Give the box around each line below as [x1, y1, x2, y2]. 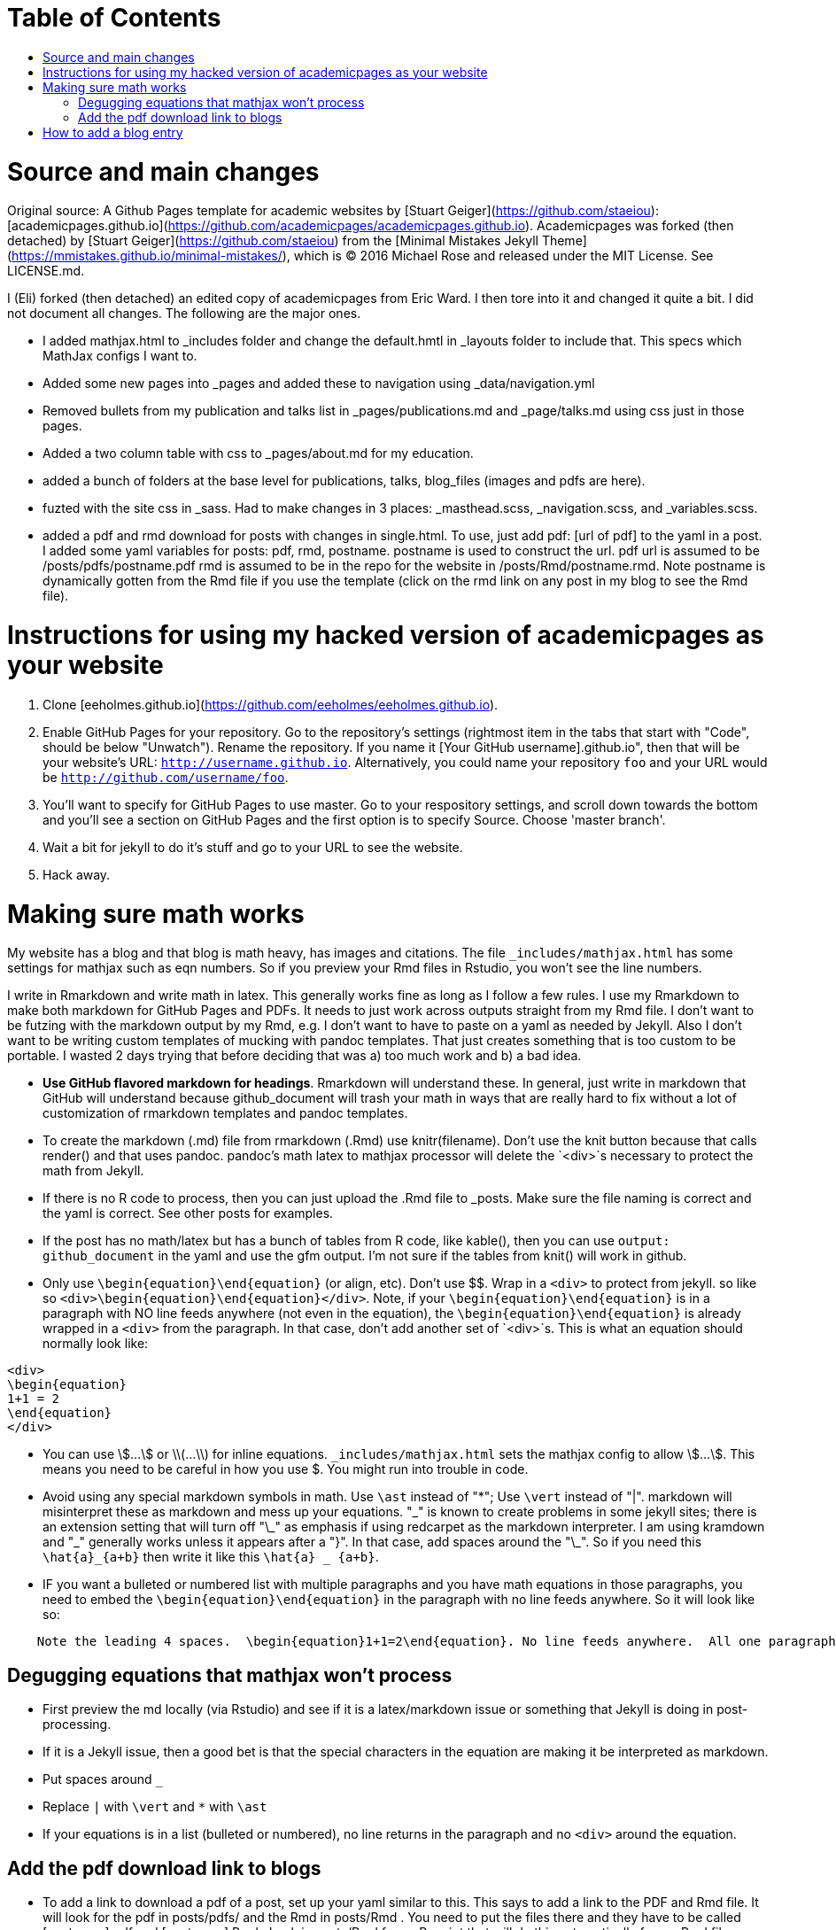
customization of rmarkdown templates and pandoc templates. [43, 1105, 408, 1121]
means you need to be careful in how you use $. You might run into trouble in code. [43, 1461, 529, 1477]
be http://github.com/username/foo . [43, 769, 289, 785]
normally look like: [43, 1336, 149, 1352]
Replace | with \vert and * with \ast [43, 1799, 267, 1815]
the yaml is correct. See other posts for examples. [43, 1205, 334, 1221]
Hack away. [43, 866, 111, 882]
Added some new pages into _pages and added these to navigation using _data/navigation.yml [43, 376, 595, 391]
